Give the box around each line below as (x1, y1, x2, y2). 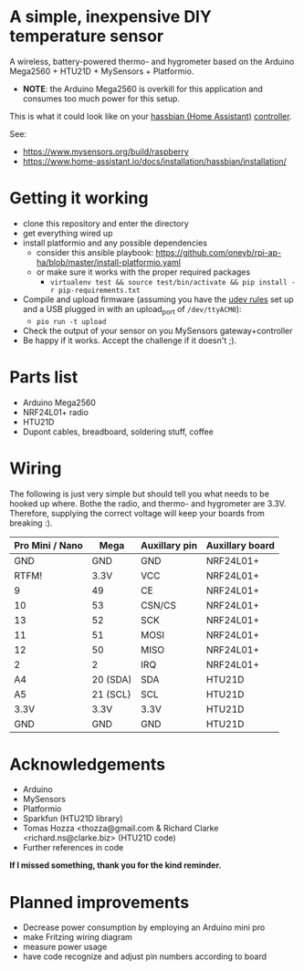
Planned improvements (9, 892, 190, 913)
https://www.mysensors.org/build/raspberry (22, 146, 189, 157)
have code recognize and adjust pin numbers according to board (22, 951, 267, 962)
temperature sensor (9, 26, 164, 47)
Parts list (9, 367, 79, 387)
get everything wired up (22, 227, 113, 238)
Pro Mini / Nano (14, 538, 84, 551)
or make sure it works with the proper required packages (36, 266, 251, 277)
